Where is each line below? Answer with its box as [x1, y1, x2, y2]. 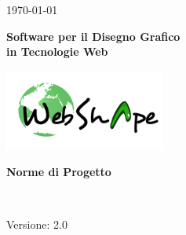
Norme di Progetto [6, 163, 111, 179]
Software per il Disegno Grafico [6, 28, 181, 44]
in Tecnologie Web [6, 43, 108, 60]
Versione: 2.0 [6, 215, 67, 232]
